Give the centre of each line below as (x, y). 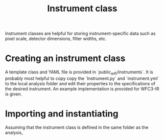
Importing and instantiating (62, 114)
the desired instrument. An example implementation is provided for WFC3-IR (82, 89)
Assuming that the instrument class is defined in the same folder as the (77, 127)
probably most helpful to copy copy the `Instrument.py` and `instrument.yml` (82, 78)
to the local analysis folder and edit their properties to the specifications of (80, 83)
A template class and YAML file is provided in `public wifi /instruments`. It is (79, 72)
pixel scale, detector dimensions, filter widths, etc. (56, 39)
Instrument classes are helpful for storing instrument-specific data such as (80, 34)
